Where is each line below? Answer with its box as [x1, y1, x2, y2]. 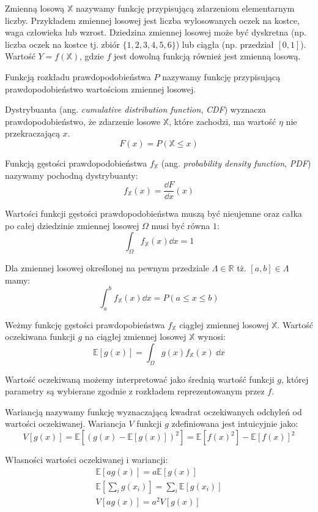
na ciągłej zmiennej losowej [84, 330, 187, 343]
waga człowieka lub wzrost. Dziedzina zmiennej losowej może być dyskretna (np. [5, 26, 306, 39]
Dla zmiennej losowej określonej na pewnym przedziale [5, 262, 210, 274]
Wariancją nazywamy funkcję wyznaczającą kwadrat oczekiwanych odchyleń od [5, 405, 302, 418]
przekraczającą [5, 127, 60, 140]
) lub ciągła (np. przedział [176, 37, 274, 50]
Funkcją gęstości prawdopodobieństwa [5, 156, 147, 169]
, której [281, 372, 309, 385]
